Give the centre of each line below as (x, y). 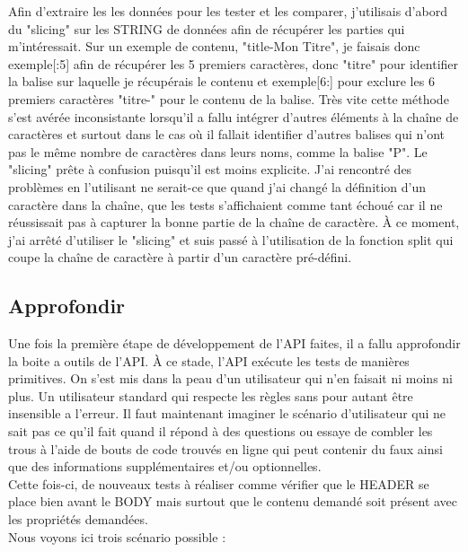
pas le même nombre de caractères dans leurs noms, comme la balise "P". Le (218, 151)
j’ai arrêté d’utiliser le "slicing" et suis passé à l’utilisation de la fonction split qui (231, 239)
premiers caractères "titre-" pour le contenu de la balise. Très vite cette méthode (229, 98)
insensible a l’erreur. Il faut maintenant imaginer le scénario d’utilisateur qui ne (227, 413)
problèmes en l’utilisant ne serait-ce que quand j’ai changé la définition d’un (217, 186)
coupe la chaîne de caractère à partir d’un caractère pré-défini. (180, 257)
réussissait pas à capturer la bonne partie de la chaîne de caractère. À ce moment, (234, 222)
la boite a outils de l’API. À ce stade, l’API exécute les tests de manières (209, 360)
